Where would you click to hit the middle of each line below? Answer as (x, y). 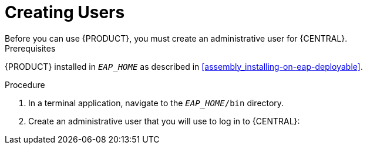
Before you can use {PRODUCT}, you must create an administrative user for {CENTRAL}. (176, 38)
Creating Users (65, 12)
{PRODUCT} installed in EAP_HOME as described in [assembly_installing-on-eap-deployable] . (184, 66)
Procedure (25, 84)
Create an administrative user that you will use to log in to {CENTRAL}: (164, 121)
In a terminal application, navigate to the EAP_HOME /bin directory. (156, 103)
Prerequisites (30, 48)
